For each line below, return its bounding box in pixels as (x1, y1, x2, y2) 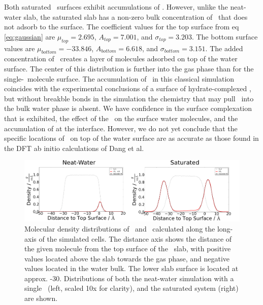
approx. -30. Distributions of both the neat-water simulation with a (24, 273, 234, 283)
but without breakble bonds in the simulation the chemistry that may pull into (4, 93, 254, 103)
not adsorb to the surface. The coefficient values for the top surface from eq (4, 21, 239, 32)
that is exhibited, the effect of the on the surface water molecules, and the (4, 112, 238, 123)
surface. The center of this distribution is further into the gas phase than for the (4, 63, 254, 73)
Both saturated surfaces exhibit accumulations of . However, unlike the (4, 2, 228, 12)
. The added (205, 43, 243, 53)
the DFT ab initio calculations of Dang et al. (4, 142, 144, 153)
